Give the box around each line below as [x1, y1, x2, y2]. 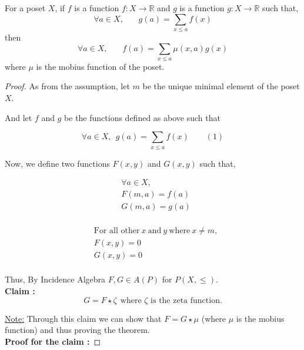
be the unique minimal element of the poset [142, 80, 300, 92]
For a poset [5, 2, 46, 14]
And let [5, 111, 32, 123]
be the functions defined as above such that [64, 111, 221, 123]
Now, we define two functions [5, 157, 110, 169]
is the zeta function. [151, 296, 222, 305]
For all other [93, 227, 140, 235]
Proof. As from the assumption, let [5, 80, 130, 92]
